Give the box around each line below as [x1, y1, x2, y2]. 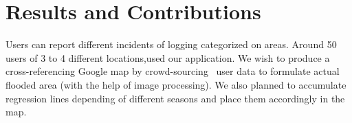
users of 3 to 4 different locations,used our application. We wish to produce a [5, 50, 330, 65]
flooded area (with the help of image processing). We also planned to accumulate [5, 77, 346, 91]
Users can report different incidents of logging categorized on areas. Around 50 [5, 37, 337, 52]
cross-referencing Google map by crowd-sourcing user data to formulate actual [5, 64, 340, 78]
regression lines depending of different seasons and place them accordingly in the [5, 91, 345, 105]
